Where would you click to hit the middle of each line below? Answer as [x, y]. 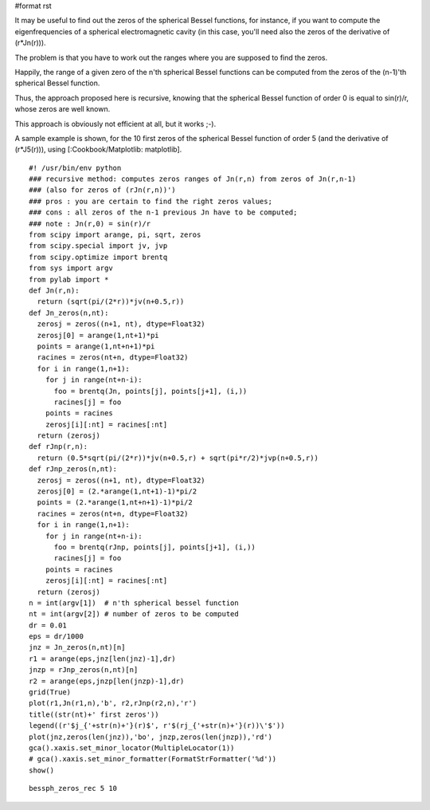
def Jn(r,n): [54, 290]
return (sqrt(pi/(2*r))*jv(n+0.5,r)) [111, 302]
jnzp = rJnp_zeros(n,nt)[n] [84, 670]
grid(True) [50, 692]
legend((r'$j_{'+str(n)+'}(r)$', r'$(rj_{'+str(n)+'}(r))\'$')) [157, 726]
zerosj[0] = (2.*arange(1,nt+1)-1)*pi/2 [117, 492]
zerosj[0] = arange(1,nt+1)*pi [98, 335]
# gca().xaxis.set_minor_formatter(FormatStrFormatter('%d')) [153, 759]
